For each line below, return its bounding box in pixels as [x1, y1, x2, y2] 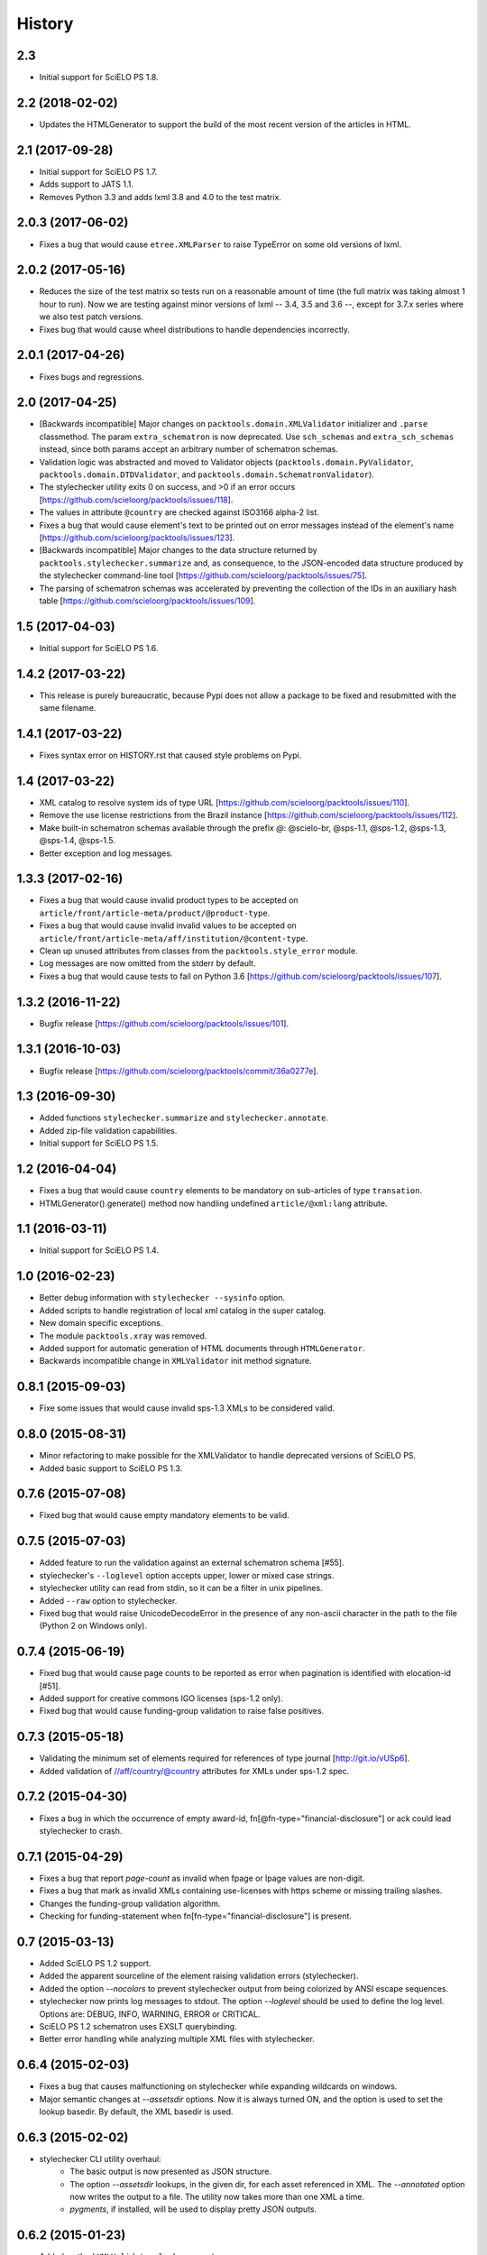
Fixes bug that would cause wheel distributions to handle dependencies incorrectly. [39, 324, 351, 335]
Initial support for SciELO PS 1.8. [39, 72, 159, 83]
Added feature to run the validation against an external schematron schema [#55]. [39, 1557, 345, 1569]
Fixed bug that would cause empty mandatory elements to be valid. [39, 1510, 290, 1521]
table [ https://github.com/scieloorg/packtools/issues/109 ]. [39, 595, 256, 606]
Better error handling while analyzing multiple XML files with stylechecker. [39, 2034, 315, 2045]
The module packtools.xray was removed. [39, 1330, 207, 1341]
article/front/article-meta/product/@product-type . [39, 907, 271, 918]
